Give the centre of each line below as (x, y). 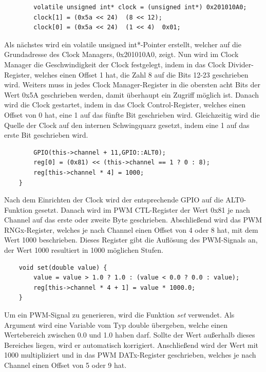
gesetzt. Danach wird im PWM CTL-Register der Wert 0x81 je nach (142, 209)
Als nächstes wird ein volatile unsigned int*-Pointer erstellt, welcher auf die (123, 44)
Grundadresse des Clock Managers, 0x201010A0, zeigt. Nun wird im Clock (121, 54)
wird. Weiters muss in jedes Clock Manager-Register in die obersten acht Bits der (132, 85)
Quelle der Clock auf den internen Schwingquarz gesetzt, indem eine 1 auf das (127, 125)
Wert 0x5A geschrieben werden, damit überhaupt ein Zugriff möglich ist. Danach (132, 94)
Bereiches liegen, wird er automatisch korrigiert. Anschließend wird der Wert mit (131, 345)
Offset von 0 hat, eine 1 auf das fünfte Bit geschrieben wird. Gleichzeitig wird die (132, 114)
